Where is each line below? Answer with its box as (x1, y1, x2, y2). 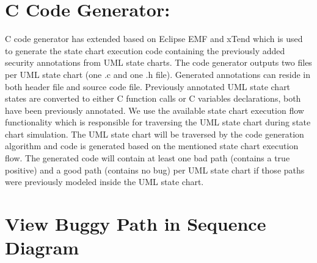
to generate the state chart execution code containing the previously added (5, 44, 285, 57)
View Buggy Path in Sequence (5, 211, 266, 236)
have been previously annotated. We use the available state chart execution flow (5, 103, 304, 116)
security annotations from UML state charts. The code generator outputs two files (5, 56, 312, 69)
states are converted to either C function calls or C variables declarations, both (5, 92, 301, 105)
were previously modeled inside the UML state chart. (5, 175, 204, 188)
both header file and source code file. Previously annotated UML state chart (5, 80, 291, 93)
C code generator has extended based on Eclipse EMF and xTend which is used (5, 32, 303, 45)
